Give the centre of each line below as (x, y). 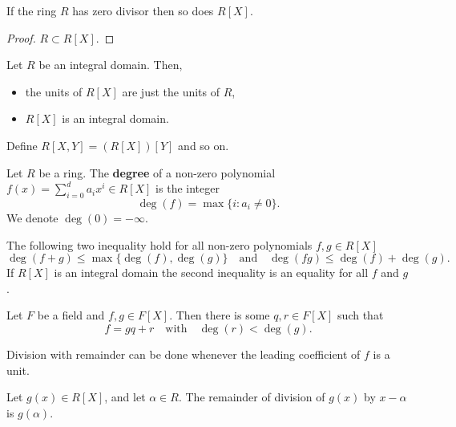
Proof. (21, 37)
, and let (125, 397)
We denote (32, 217)
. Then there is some (220, 315)
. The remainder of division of (252, 397)
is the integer (188, 188)
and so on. (204, 145)
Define (22, 145)
